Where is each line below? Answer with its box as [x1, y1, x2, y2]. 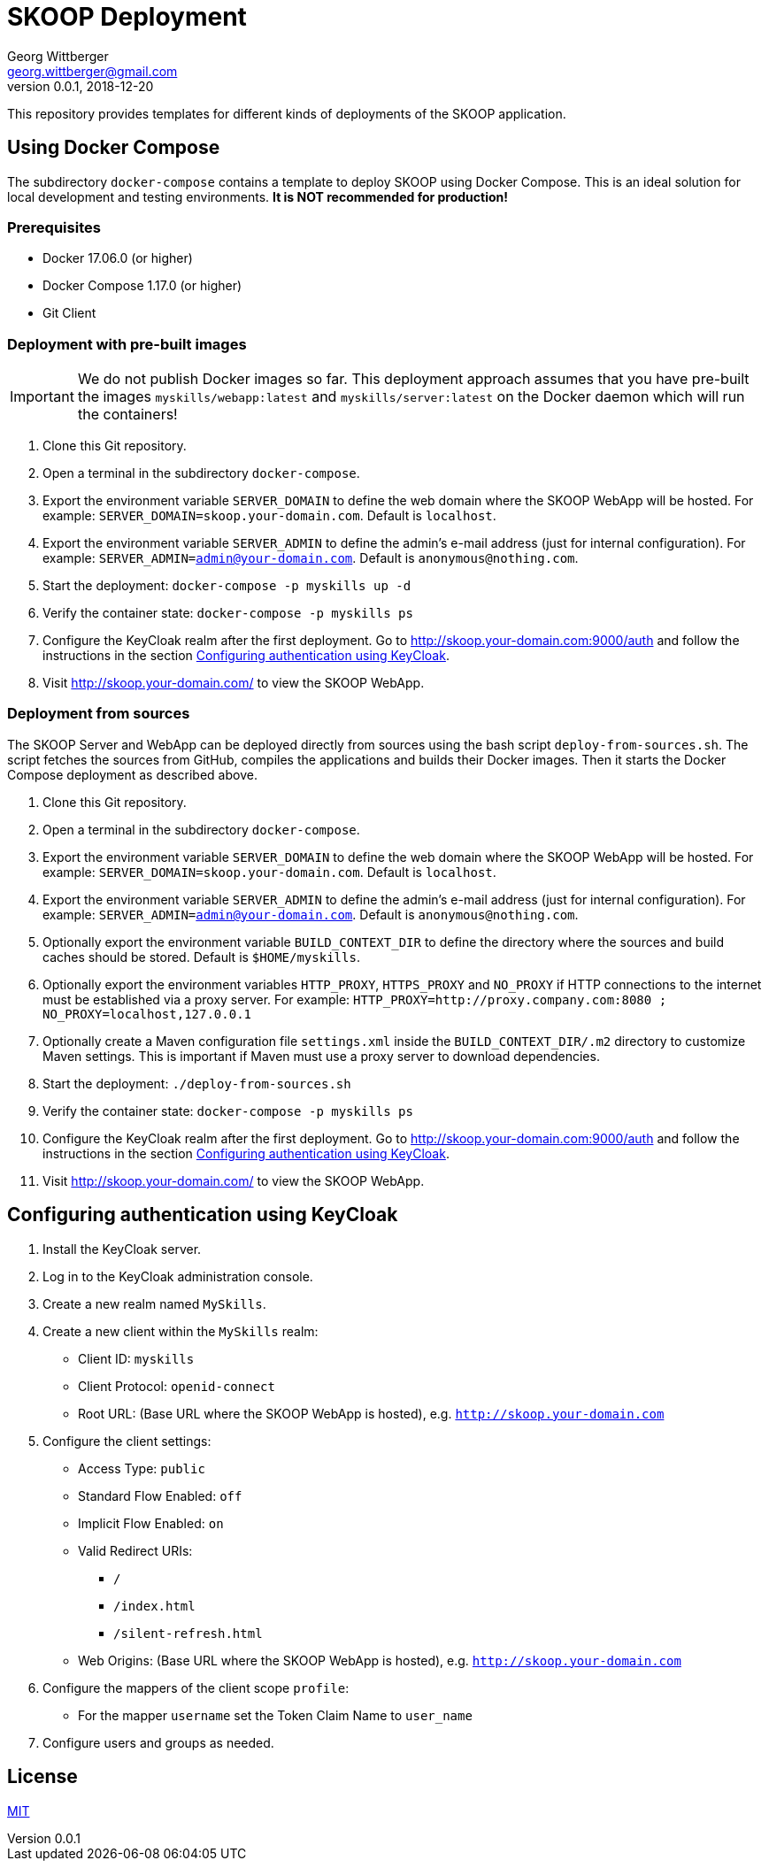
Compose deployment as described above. [7, 766, 258, 782]
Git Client [42, 305, 96, 321]
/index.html [113, 1598, 196, 1613]
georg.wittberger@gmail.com [7, 63, 178, 79]
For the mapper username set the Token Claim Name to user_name [78, 1707, 473, 1723]
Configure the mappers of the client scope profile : [42, 1680, 350, 1695]
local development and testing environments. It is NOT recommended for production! [7, 188, 509, 204]
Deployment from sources [7, 704, 190, 723]
